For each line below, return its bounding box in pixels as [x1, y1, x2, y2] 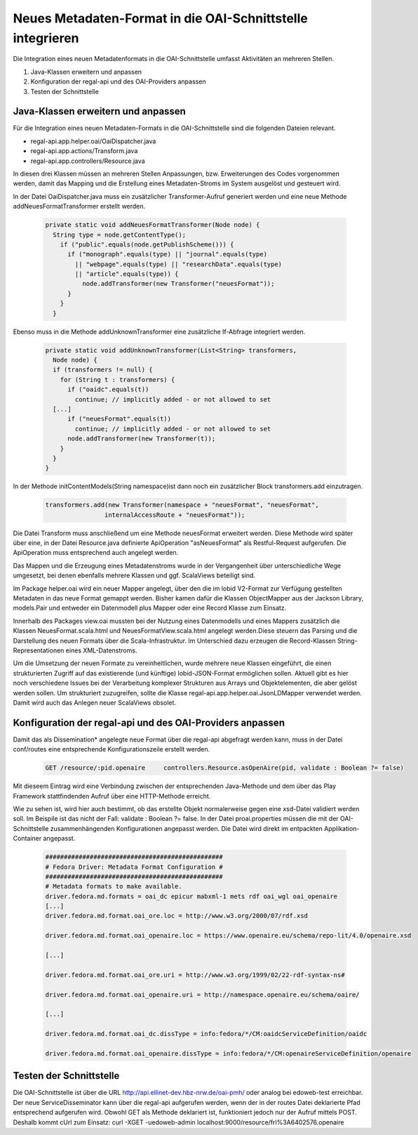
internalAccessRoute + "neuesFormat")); [104, 511, 245, 519]
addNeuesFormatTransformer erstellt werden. [13, 202, 146, 211]
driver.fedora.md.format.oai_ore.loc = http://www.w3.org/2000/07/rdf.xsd [45, 912, 309, 920]
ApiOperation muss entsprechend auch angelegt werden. [13, 549, 179, 557]
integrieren [13, 30, 79, 46]
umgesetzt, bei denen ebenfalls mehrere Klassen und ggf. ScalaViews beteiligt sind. [13, 571, 256, 579]
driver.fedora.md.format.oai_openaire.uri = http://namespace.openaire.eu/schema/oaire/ [45, 990, 360, 999]
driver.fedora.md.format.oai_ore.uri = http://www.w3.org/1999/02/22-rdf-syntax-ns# [45, 971, 345, 979]
